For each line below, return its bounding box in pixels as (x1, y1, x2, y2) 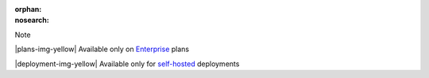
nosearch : (14, 16, 49, 25)
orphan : (14, 5, 42, 13)
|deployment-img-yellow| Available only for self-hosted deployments (14, 59, 240, 69)
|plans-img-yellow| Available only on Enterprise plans (14, 44, 190, 54)
